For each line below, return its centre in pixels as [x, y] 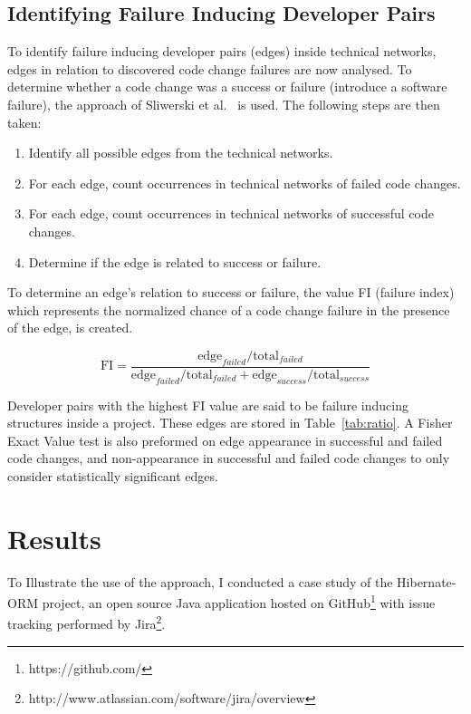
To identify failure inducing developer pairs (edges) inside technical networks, [222, 51]
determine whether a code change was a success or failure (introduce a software [227, 87]
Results [54, 538]
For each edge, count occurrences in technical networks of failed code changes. [245, 183]
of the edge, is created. [70, 328]
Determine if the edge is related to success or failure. [175, 261]
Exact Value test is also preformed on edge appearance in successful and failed [225, 440]
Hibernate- [427, 581]
